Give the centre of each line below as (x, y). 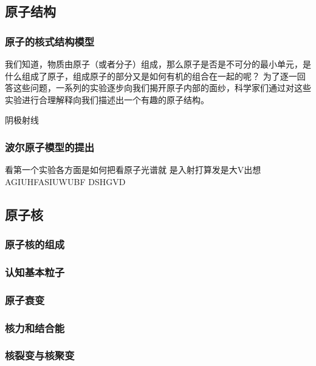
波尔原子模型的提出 (50, 147)
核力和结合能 (35, 327)
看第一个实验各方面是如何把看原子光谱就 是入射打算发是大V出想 (133, 170)
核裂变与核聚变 (40, 355)
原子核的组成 (35, 244)
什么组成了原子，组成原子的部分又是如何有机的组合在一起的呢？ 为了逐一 (151, 76)
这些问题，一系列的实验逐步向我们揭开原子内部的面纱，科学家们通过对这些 (162, 88)
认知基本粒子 (35, 272)
